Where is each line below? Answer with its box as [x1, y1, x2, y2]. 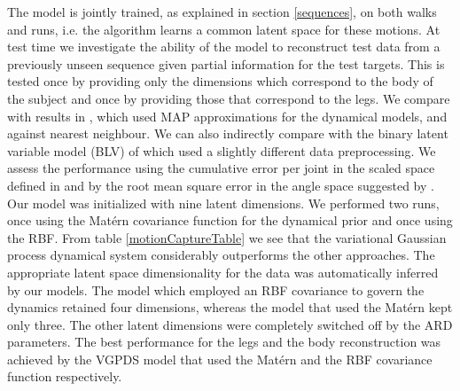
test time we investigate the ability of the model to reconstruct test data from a [7, 37, 441, 56]
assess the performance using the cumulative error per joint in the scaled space [7, 159, 435, 177]
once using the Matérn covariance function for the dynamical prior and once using [7, 211, 453, 230]
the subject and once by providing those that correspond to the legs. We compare [7, 89, 450, 107]
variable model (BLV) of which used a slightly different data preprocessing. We [7, 141, 436, 160]
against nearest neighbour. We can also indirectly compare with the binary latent [7, 124, 448, 143]
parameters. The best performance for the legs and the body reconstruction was [7, 332, 441, 351]
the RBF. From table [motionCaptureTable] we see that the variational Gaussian [7, 228, 447, 246]
